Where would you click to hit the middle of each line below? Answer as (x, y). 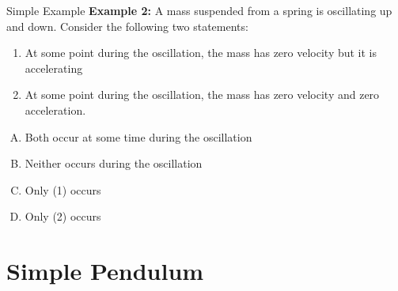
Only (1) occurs (63, 189)
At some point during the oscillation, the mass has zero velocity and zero (202, 94)
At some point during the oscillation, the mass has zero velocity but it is (201, 53)
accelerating (54, 68)
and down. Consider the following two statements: (127, 26)
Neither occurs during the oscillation (114, 163)
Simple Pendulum (105, 271)
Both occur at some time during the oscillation (138, 136)
